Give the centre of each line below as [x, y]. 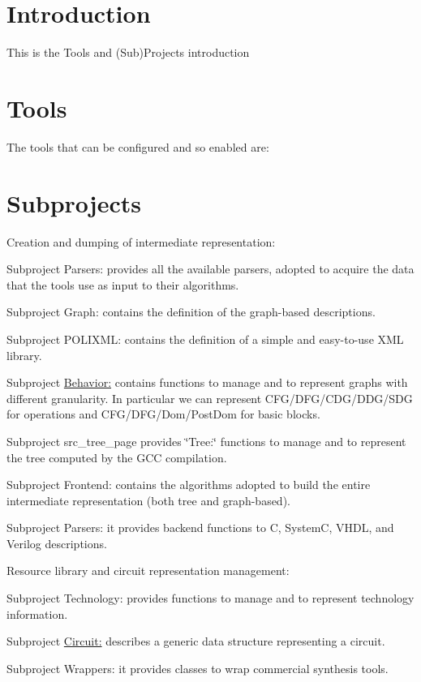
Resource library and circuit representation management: [148, 570]
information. [37, 613]
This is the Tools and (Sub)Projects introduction [128, 52]
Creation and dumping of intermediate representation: [141, 241]
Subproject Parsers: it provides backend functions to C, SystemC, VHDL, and [200, 528]
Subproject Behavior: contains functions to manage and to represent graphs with [207, 382]
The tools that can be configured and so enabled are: [138, 146]
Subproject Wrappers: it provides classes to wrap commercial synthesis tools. [198, 668]
